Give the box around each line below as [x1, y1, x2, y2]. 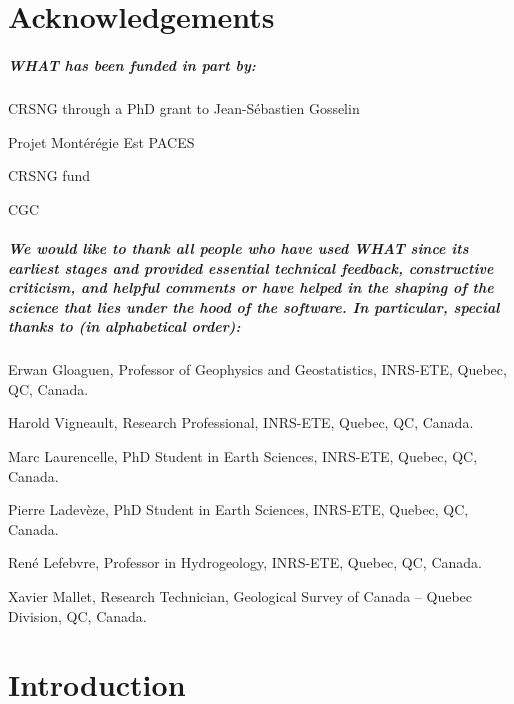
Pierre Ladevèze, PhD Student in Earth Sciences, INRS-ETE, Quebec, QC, [8, 499, 469, 520]
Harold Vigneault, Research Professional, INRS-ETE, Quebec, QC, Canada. [8, 412, 474, 433]
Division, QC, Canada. [8, 605, 147, 626]
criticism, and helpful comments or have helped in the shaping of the [8, 277, 494, 298]
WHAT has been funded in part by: [8, 54, 256, 75]
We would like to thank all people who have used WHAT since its [8, 237, 469, 258]
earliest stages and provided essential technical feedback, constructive [8, 257, 494, 278]
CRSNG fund [8, 165, 90, 186]
